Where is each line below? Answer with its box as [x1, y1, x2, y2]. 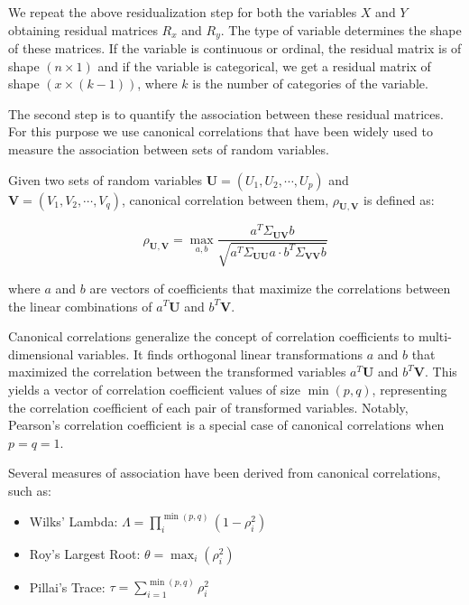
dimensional [8, 344, 74, 363]
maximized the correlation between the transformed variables [8, 362, 346, 381]
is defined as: [363, 190, 435, 209]
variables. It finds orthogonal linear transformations [78, 344, 363, 363]
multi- [418, 327, 452, 346]
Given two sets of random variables [8, 170, 203, 189]
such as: [8, 480, 51, 499]
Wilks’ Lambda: [29, 511, 118, 530]
